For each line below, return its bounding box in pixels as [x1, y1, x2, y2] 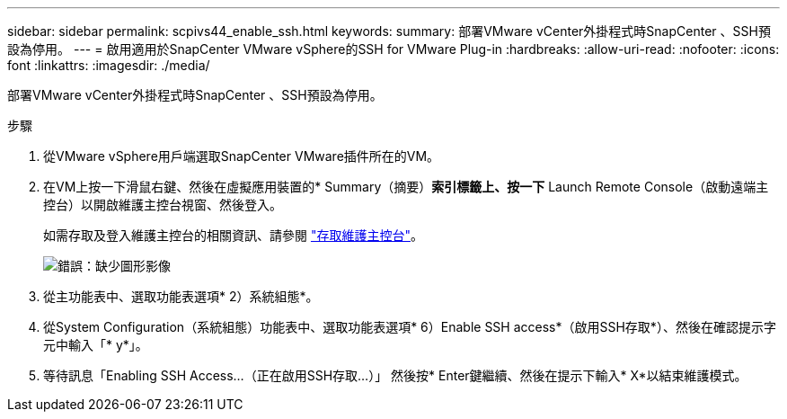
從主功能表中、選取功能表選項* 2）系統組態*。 [43, 289, 319, 304]
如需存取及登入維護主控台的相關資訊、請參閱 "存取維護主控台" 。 [43, 227, 423, 243]
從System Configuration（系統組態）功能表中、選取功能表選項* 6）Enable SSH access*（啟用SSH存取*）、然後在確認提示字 [43, 319, 776, 334]
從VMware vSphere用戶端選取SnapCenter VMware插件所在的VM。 [43, 148, 440, 164]
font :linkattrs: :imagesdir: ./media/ [7, 58, 210, 73]
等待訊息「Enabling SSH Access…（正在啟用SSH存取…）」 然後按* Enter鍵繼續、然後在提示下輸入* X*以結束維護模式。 [43, 368, 747, 383]
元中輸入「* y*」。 [43, 337, 148, 352]
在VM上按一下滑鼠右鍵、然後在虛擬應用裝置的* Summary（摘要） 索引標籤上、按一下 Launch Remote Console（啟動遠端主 [43, 179, 769, 194]
